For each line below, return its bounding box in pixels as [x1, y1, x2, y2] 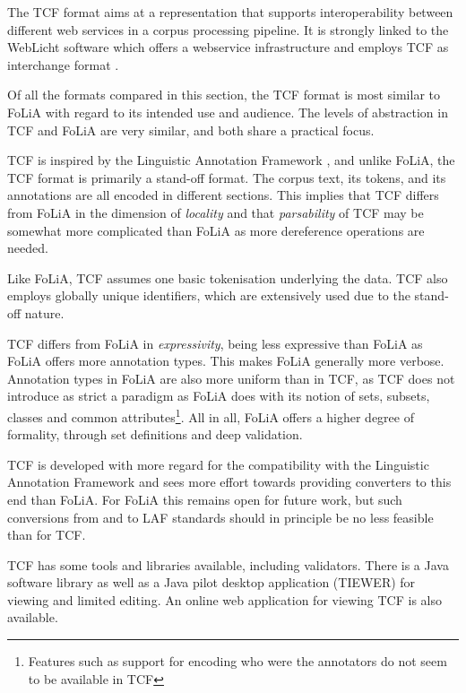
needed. [7, 238, 48, 257]
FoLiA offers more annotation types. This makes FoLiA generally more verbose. [7, 351, 444, 370]
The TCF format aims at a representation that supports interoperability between [7, 3, 453, 21]
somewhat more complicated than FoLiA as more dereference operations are [7, 221, 425, 239]
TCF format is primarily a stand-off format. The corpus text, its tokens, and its [7, 168, 446, 186]
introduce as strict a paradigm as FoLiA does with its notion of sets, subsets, [7, 386, 430, 405]
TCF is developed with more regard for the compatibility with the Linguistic [7, 455, 429, 473]
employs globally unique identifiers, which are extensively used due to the [7, 286, 410, 305]
